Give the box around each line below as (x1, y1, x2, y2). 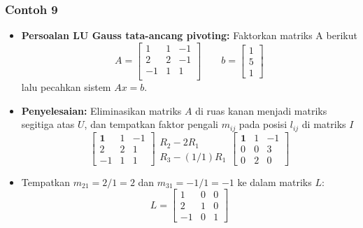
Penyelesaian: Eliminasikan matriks (21, 103, 182, 117)
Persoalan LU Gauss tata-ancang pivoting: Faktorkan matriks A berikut (21, 28, 357, 43)
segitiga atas (21, 117, 75, 131)
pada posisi (239, 117, 287, 131)
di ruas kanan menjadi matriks (195, 103, 327, 117)
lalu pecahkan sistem (21, 79, 111, 94)
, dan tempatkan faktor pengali (84, 117, 219, 131)
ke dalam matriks (237, 174, 312, 189)
